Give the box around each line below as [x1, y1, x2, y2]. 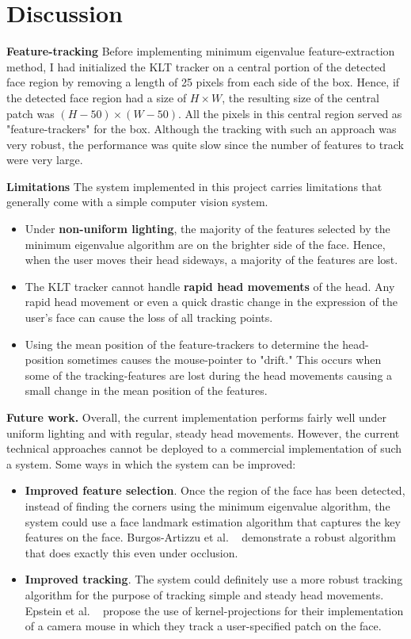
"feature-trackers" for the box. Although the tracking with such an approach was [6, 121, 397, 137]
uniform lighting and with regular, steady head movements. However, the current [6, 424, 400, 441]
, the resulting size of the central [222, 89, 379, 105]
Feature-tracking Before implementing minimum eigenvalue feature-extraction [6, 43, 395, 59]
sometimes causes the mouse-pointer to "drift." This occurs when [67, 351, 382, 368]
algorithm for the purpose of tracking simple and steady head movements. [25, 586, 384, 603]
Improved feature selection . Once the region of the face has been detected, [25, 482, 405, 499]
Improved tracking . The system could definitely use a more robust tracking [25, 571, 403, 587]
